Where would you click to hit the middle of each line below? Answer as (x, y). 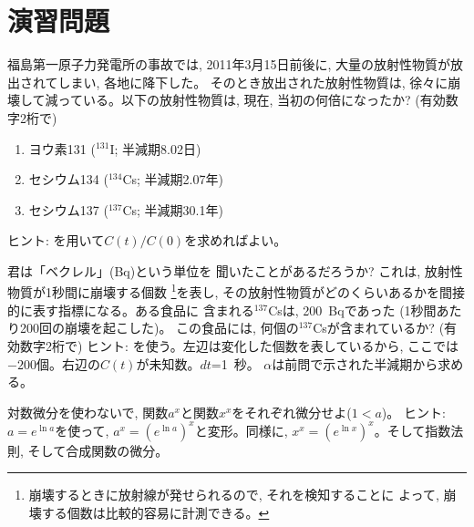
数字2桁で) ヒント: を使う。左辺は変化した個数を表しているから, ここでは (239, 345)
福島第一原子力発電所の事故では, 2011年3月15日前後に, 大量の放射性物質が (229, 64)
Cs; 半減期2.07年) (173, 179)
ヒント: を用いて (56, 240)
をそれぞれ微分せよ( (292, 412)
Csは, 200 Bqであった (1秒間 (352, 310)
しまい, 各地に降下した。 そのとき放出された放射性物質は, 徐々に (253, 82)
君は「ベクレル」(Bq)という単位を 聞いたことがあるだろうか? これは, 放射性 (235, 270)
